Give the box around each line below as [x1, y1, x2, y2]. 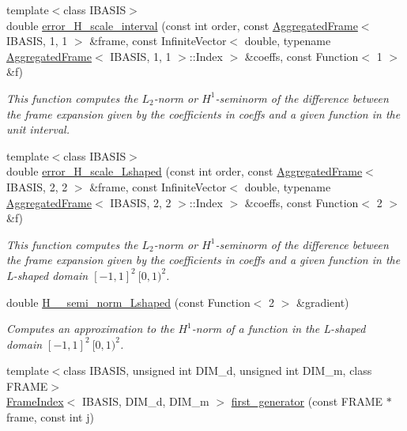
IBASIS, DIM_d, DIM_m [81, 393, 209, 410]
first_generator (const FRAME [231, 393, 383, 410]
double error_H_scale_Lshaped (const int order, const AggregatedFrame [6, 163, 363, 180]
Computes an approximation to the [6, 320, 175, 337]
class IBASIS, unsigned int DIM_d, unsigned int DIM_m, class [63, 362, 372, 379]
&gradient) [296, 293, 349, 310]
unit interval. [6, 121, 70, 138]
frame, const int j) [6, 409, 94, 425]
